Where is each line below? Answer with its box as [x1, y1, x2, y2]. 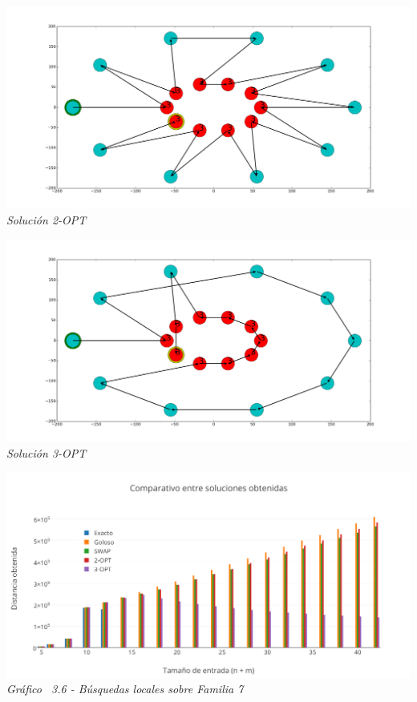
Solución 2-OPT [6, 212, 87, 228]
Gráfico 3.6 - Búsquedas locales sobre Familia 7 [6, 680, 244, 697]
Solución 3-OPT [6, 444, 87, 461]
